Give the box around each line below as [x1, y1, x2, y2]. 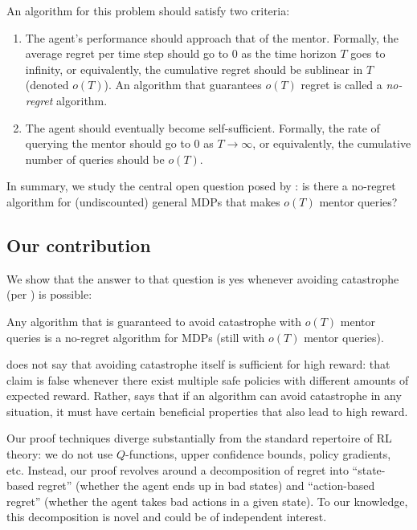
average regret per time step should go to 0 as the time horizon [25, 45, 337, 62]
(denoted [25, 76, 69, 93]
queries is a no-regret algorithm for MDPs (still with [6, 328, 265, 345]
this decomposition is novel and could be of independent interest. [6, 508, 327, 525]
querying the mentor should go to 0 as [25, 135, 214, 152]
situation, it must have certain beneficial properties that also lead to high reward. [6, 402, 408, 419]
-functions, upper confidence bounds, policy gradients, [125, 446, 391, 463]
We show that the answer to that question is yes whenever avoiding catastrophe [6, 270, 399, 287]
